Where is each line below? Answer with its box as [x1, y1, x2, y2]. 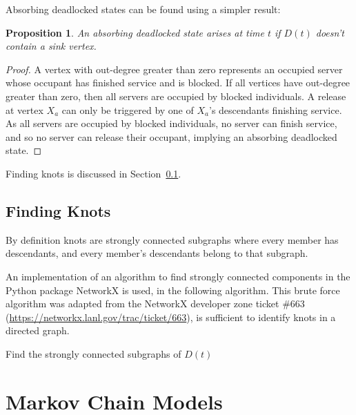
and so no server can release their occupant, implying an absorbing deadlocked [6, 129, 337, 144]
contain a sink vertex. [6, 39, 97, 53]
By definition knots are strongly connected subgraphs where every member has [6, 232, 339, 247]
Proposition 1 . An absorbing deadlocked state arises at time [6, 25, 264, 39]
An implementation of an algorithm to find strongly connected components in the [6, 269, 350, 283]
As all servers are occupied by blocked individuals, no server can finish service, [6, 116, 337, 131]
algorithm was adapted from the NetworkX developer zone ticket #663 [6, 296, 305, 311]
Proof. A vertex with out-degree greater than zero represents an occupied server [6, 61, 343, 76]
